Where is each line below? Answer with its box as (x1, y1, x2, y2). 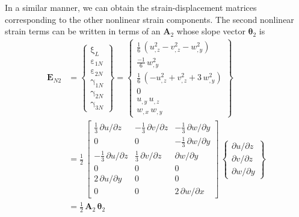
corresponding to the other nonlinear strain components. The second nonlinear (5, 13, 294, 25)
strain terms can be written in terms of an (5, 25, 161, 37)
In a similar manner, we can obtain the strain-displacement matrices (5, 1, 257, 13)
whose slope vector (176, 25, 245, 37)
